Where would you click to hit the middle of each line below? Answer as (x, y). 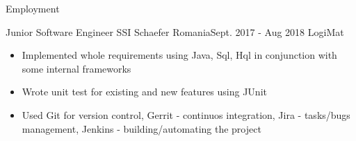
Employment (33, 8)
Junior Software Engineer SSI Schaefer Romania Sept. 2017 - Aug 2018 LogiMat (175, 31)
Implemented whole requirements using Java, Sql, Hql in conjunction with (179, 55)
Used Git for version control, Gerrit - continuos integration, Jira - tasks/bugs (186, 114)
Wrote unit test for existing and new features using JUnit (144, 92)
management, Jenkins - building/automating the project (141, 128)
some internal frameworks (76, 68)
